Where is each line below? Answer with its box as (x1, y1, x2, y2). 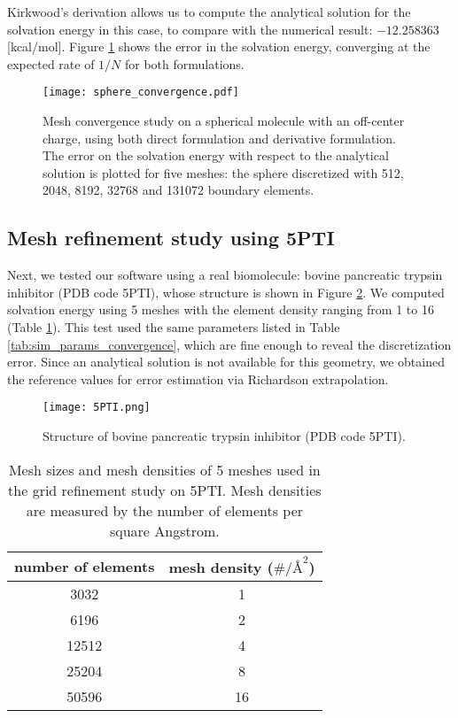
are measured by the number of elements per (26, 499, 304, 521)
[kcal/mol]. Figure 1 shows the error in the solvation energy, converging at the (7, 37, 431, 56)
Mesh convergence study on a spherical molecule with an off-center (43, 112, 405, 130)
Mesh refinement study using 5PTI (7, 224, 335, 251)
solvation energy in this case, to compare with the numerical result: (7, 19, 373, 38)
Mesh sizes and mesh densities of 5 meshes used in (8, 459, 321, 480)
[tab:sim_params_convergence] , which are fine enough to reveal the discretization (7, 335, 452, 353)
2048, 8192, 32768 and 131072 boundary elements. (43, 181, 314, 199)
